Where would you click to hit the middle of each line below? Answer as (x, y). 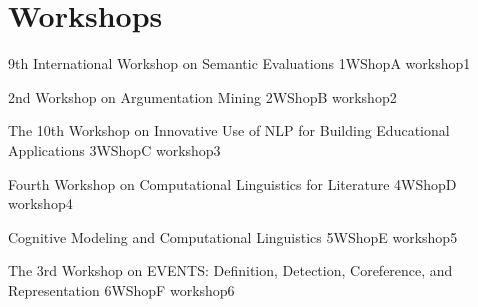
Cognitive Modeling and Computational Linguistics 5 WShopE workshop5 (233, 236)
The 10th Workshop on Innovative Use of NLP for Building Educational (229, 130)
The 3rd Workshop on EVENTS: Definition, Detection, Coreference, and (230, 270)
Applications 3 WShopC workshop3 (114, 149)
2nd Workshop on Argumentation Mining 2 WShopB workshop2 (202, 96)
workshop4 (40, 203)
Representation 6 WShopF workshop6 (121, 289)
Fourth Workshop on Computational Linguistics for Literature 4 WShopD (232, 183)
